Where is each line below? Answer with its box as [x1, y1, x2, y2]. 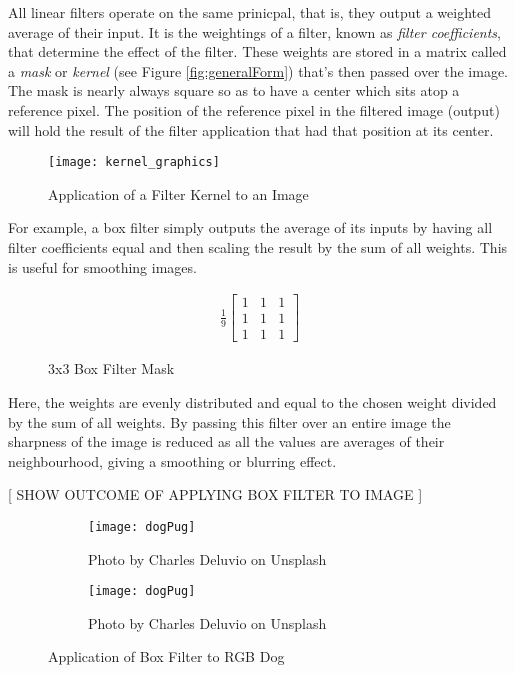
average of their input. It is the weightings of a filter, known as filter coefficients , [8, 21, 501, 42]
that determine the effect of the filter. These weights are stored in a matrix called [8, 41, 507, 62]
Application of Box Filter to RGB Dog [48, 646, 285, 667]
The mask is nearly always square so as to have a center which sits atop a [8, 80, 460, 101]
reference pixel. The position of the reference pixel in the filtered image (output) [8, 99, 500, 120]
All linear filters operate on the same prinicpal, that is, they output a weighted [8, 2, 492, 22]
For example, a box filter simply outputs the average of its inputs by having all [8, 217, 493, 238]
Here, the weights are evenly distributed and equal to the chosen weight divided [8, 391, 497, 412]
